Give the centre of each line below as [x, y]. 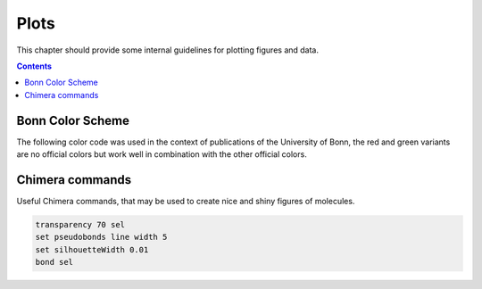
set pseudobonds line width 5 [101, 237]
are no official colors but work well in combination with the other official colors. [162, 154]
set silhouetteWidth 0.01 [92, 249]
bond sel [54, 262]
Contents [34, 66]
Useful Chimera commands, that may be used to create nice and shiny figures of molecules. [186, 201]
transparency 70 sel [80, 224]
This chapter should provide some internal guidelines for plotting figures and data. [168, 50]
